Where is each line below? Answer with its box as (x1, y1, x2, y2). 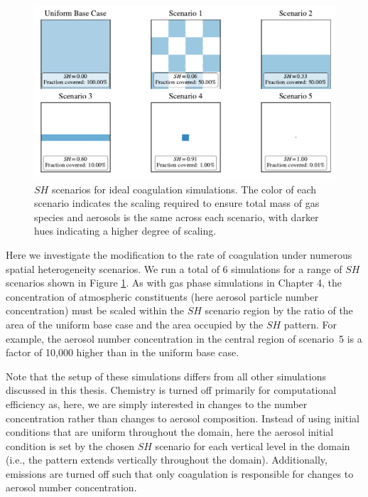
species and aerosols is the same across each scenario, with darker (34, 209, 319, 224)
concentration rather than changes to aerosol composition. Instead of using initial (6, 410, 359, 425)
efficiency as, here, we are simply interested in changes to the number (6, 396, 308, 411)
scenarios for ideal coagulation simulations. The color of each (51, 181, 317, 196)
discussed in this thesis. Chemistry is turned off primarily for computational (6, 383, 337, 397)
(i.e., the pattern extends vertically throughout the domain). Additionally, (6, 452, 328, 467)
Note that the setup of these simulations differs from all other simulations (6, 368, 326, 383)
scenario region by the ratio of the (205, 303, 353, 318)
